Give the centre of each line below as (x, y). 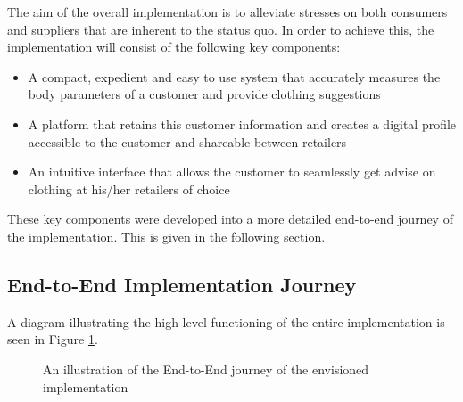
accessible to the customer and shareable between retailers (187, 141)
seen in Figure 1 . (53, 339)
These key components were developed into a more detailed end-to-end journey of (230, 219)
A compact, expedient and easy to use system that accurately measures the (234, 76)
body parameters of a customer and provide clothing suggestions (204, 94)
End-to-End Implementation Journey (182, 284)
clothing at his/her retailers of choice (129, 189)
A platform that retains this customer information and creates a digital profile (242, 123)
